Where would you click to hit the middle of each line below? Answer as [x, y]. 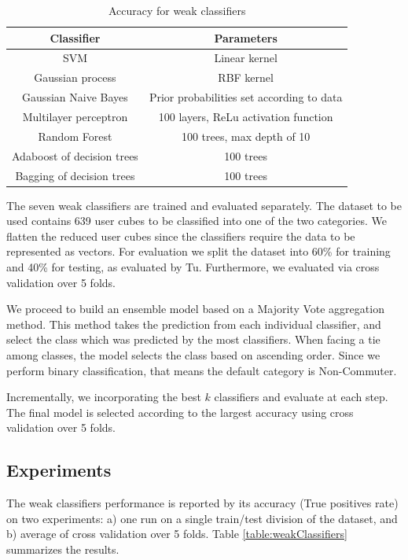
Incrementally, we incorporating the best [104, 397]
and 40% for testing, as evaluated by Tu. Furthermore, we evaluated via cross [193, 266]
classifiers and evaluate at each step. [301, 397]
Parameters [246, 37]
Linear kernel [246, 58]
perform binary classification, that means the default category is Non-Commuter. [202, 370]
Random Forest [75, 136]
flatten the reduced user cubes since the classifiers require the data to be [181, 236]
